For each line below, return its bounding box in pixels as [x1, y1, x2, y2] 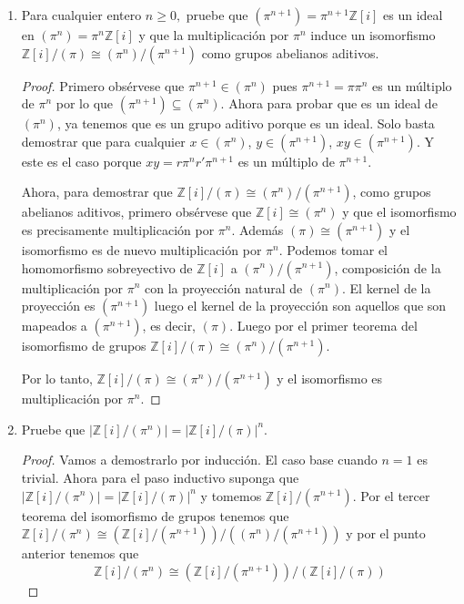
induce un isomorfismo [310, 26, 436, 44]
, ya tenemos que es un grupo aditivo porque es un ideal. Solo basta [56, 114, 435, 133]
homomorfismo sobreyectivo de [21, 258, 193, 277]
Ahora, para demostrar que [21, 182, 173, 201]
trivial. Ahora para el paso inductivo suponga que [21, 467, 299, 486]
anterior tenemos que [21, 544, 139, 563]
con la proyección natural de [145, 278, 303, 297]
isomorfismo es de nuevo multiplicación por [21, 240, 262, 259]
